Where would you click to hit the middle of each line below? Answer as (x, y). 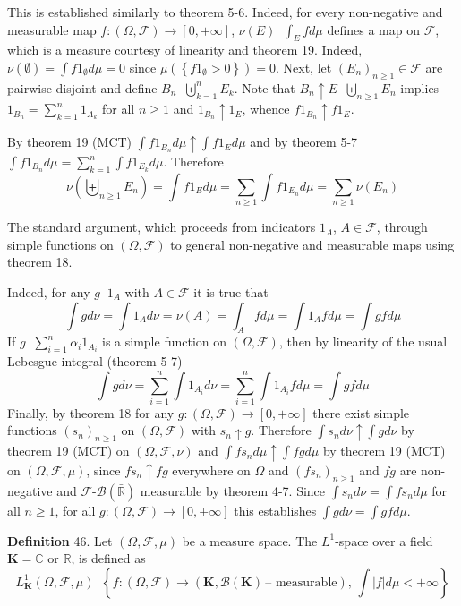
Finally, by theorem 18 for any (91, 412)
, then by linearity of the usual (363, 341)
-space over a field (384, 540)
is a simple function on (165, 341)
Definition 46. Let (60, 540)
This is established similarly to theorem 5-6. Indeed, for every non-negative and (225, 12)
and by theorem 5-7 (304, 142)
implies (420, 87)
